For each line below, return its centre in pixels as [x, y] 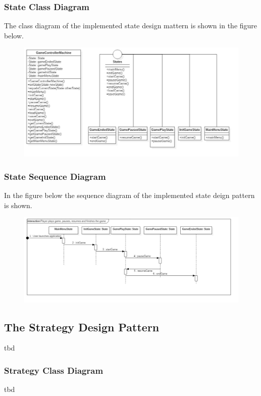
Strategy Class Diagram [54, 370]
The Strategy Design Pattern [82, 327]
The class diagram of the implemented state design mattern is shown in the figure [131, 26]
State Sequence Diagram [55, 176]
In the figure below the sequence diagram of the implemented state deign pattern [129, 195]
